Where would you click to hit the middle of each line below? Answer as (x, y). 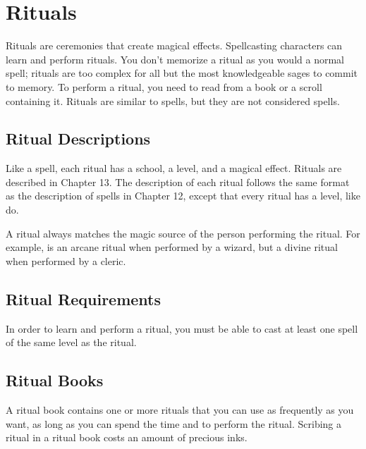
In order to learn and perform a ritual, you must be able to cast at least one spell (182, 328)
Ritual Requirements (84, 299)
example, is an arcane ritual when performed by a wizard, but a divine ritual (172, 247)
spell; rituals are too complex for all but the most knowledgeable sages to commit (182, 73)
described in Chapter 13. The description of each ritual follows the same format (178, 182)
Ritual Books (55, 380)
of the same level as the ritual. (71, 342)
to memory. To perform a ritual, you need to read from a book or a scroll (164, 86)
